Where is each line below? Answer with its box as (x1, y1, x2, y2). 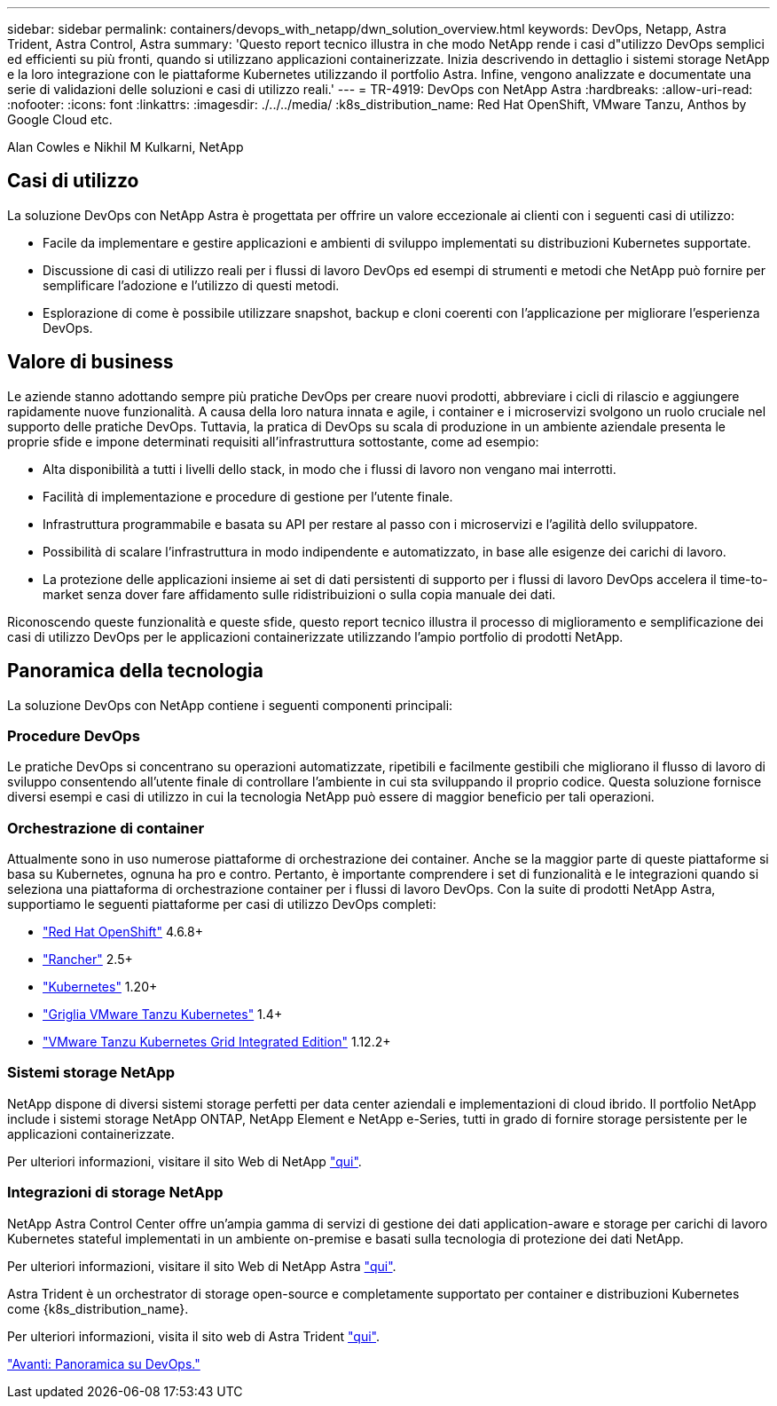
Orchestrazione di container (7, 818, 205, 837)
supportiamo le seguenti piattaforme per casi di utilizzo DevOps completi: (7, 897, 436, 912)
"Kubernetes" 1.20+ (43, 979, 158, 995)
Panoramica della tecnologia (7, 660, 263, 683)
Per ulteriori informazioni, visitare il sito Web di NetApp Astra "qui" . (7, 1258, 396, 1274)
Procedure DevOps (7, 726, 140, 745)
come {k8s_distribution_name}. (7, 1300, 189, 1316)
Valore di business (7, 351, 174, 374)
